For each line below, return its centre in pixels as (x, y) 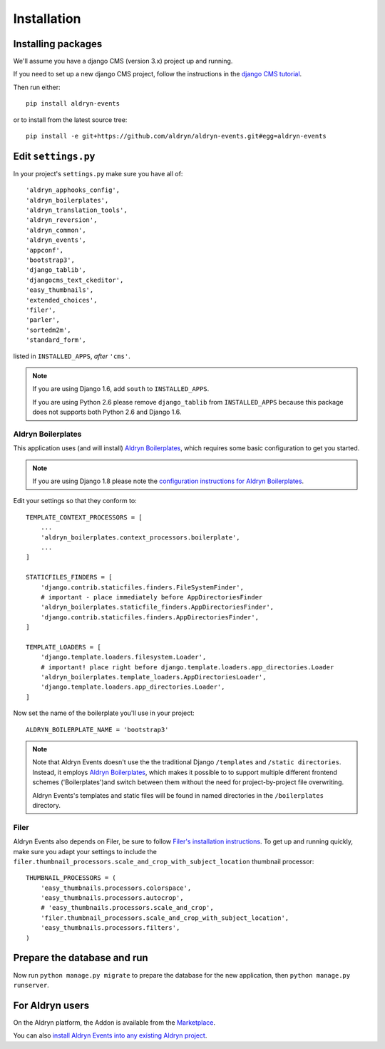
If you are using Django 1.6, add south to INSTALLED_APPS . (121, 389)
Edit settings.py (54, 156)
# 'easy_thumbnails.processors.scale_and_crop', (127, 908)
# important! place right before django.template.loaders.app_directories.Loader (187, 667)
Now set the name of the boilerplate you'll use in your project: (104, 713)
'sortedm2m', (48, 330)
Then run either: (37, 87)
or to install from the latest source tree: (70, 120)
